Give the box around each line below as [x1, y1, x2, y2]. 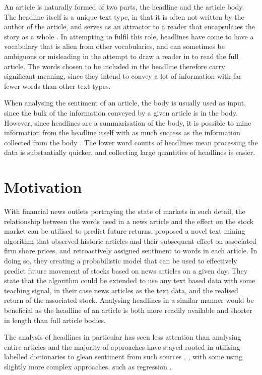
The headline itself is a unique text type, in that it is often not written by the [4, 11, 244, 22]
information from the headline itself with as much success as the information [4, 127, 240, 138]
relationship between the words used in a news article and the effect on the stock [4, 216, 254, 226]
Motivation [4, 177, 82, 197]
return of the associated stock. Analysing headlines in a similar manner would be [4, 295, 254, 305]
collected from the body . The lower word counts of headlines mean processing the [4, 137, 258, 147]
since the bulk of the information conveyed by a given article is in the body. [4, 107, 238, 118]
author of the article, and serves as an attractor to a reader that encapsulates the [4, 21, 255, 32]
